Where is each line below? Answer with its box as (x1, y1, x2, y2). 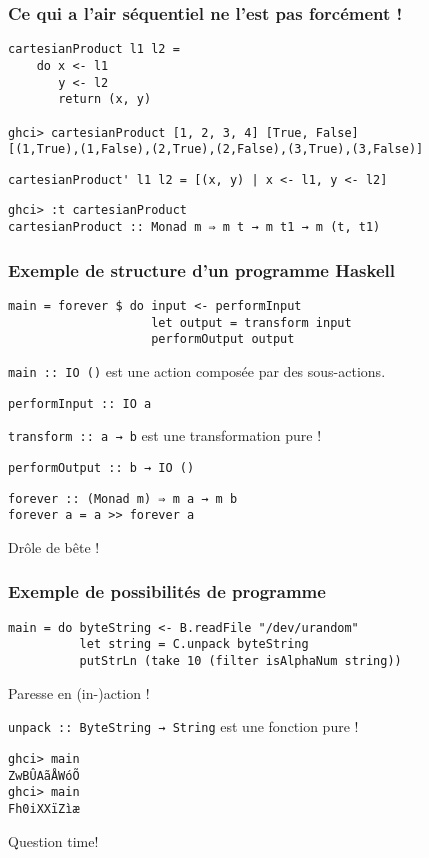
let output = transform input (151, 315, 352, 330)
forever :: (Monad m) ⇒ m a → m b (8, 491, 238, 506)
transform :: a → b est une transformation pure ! (8, 425, 322, 446)
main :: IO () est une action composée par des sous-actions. (8, 360, 386, 381)
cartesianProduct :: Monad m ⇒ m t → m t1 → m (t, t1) (8, 220, 381, 235)
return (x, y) (58, 92, 152, 107)
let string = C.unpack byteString (79, 637, 309, 652)
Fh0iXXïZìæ (8, 801, 80, 816)
